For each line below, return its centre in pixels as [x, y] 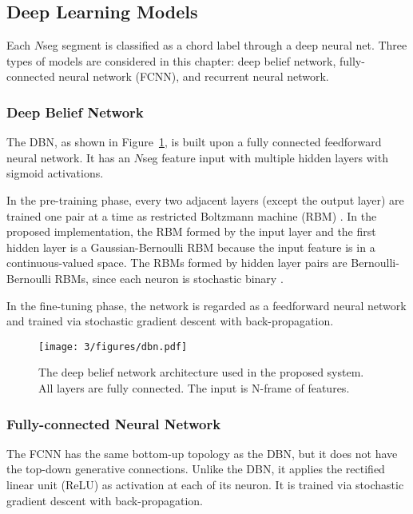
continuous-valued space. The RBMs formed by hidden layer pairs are [177, 263]
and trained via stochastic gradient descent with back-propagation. [170, 321]
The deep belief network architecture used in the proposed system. [201, 372]
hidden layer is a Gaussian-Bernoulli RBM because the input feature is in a [191, 247]
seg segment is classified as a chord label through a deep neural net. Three [225, 45]
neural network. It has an [68, 157]
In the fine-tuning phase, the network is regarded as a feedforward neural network [206, 305]
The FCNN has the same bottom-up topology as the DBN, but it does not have [202, 453]
